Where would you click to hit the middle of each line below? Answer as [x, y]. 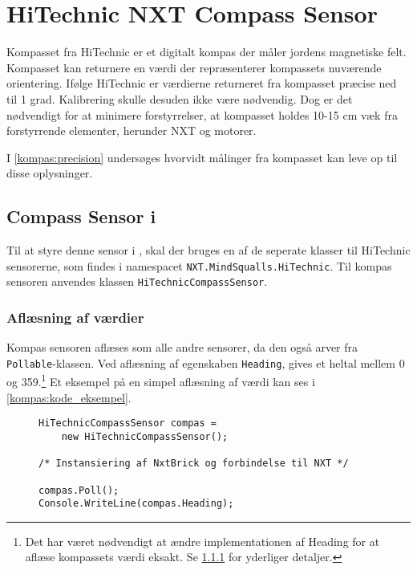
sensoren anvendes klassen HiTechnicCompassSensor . [137, 281]
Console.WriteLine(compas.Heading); [136, 504]
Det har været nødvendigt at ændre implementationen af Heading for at [202, 541]
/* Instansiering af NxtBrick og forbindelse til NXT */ [194, 464]
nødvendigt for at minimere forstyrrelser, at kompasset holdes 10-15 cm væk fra [202, 114]
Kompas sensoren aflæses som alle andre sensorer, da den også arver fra [182, 347]
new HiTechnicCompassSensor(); [145, 436]
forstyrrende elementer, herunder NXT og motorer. [132, 130]
